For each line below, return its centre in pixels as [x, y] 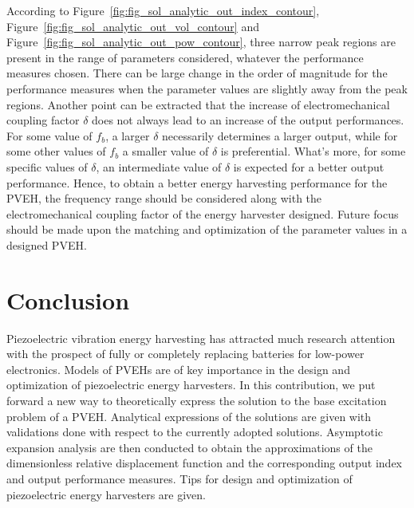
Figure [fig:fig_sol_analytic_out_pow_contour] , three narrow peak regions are [201, 42]
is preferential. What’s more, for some [313, 151]
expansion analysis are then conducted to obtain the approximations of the [189, 447]
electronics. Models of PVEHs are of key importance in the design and [178, 369]
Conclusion [68, 299]
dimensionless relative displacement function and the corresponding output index [204, 463]
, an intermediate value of [159, 166]
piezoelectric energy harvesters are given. [106, 494]
